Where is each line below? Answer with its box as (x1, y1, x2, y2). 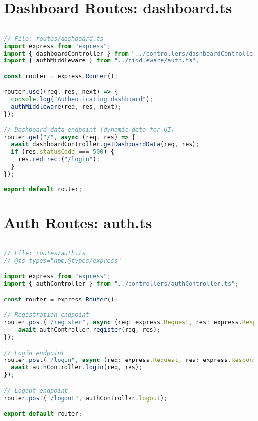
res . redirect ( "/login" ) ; (18, 156, 100, 163)
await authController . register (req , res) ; (18, 326, 161, 334)
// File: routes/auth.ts (4, 250, 86, 257)
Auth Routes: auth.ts (4, 212, 152, 233)
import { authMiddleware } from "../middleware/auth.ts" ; (4, 57, 199, 64)
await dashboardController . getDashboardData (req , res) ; (11, 141, 199, 148)
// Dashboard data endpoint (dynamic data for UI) (4, 126, 175, 133)
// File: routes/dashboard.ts (4, 35, 104, 42)
